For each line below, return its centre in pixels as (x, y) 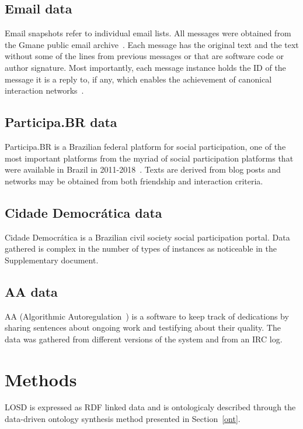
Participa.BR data (61, 122)
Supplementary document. (52, 260)
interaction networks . (44, 90)
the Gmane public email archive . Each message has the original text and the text (152, 44)
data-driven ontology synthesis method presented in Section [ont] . (123, 419)
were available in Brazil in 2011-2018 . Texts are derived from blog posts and (143, 169)
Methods (41, 379)
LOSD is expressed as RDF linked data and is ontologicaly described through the (150, 407)
